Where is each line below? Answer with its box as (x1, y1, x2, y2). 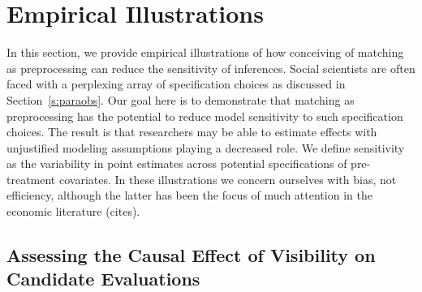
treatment (6, 170, 56, 187)
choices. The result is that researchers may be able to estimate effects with (6, 123, 377, 140)
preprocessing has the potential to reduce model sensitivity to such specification (6, 107, 403, 124)
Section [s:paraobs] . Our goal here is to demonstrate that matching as (6, 91, 355, 108)
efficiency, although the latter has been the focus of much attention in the (6, 187, 372, 204)
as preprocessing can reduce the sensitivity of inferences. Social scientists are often (6, 59, 416, 76)
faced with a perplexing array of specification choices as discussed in (6, 75, 346, 92)
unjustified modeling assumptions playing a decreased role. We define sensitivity (6, 139, 405, 156)
